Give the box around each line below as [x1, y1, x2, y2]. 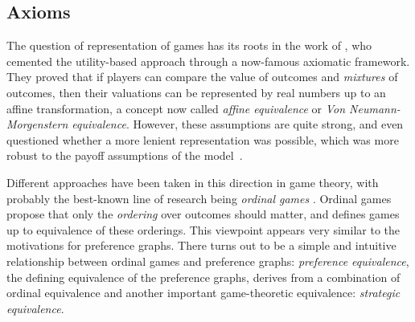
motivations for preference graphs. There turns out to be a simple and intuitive [6, 237, 397, 254]
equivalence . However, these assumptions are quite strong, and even [72, 116, 404, 132]
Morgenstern [6, 116, 68, 132]
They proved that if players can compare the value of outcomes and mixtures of [6, 68, 398, 85]
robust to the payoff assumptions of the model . [6, 147, 243, 164]
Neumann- [349, 100, 401, 116]
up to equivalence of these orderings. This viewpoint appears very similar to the [6, 221, 401, 238]
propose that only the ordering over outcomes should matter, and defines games [6, 206, 400, 222]
